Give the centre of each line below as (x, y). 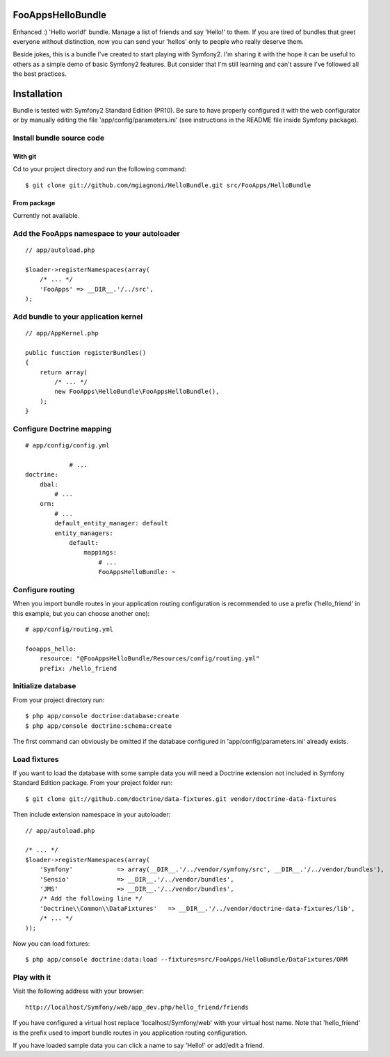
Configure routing (44, 589)
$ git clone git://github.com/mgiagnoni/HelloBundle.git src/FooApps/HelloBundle (168, 185)
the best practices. (40, 74)
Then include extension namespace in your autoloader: (92, 815)
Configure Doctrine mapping (62, 429)
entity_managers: (84, 533)
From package (34, 202)
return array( (64, 372)
